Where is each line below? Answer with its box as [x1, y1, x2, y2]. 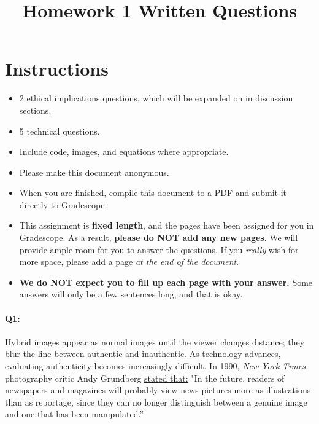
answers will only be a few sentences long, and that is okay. [19, 288, 243, 300]
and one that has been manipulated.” [5, 407, 144, 420]
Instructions [5, 56, 109, 81]
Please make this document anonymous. [19, 165, 169, 178]
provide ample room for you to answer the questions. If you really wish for [19, 243, 299, 256]
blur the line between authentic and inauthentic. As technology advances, [5, 347, 281, 360]
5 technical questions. [19, 124, 100, 137]
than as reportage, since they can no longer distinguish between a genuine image [5, 395, 307, 408]
